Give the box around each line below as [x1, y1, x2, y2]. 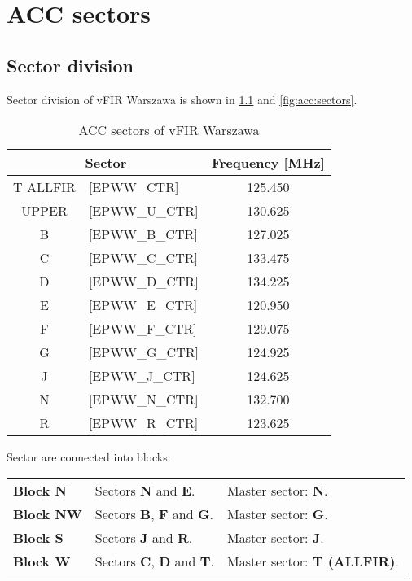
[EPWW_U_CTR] [88, 201, 199, 221]
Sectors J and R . [94, 527, 193, 547]
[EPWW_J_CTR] [88, 366, 195, 386]
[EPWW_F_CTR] [88, 319, 197, 339]
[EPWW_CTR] [88, 177, 179, 197]
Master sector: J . [227, 527, 324, 547]
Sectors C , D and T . [94, 551, 214, 570]
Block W [13, 551, 71, 570]
